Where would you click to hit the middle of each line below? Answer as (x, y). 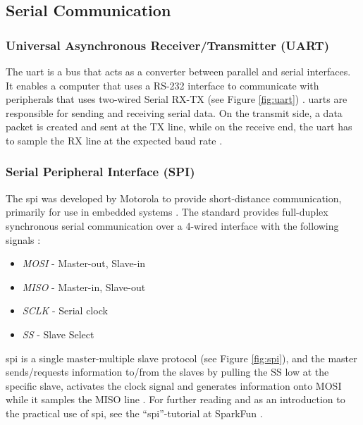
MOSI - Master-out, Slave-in (84, 263)
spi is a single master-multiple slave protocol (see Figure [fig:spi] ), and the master (181, 358)
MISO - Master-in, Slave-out (84, 287)
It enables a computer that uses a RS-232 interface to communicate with (162, 85)
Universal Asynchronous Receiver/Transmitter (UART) (168, 45)
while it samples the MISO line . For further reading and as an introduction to (176, 399)
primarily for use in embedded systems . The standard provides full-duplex (167, 212)
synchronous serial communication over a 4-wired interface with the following (172, 225)
